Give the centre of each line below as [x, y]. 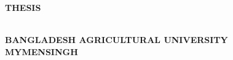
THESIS [23, 7]
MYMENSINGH [41, 51]
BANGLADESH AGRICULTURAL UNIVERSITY [116, 40]
